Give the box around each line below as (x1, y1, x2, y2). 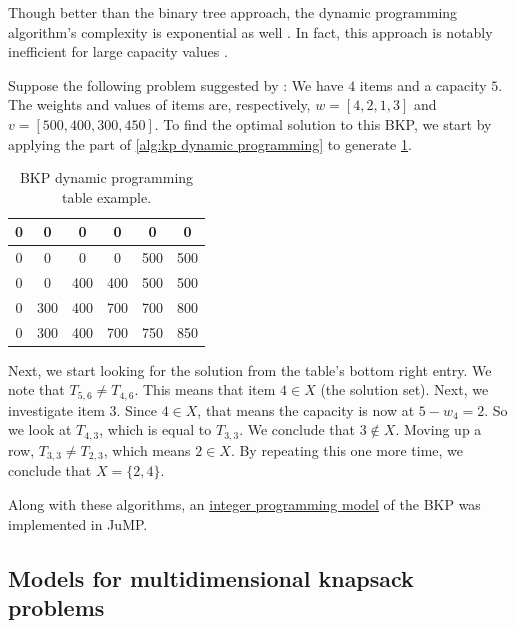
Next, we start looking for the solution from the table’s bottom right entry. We (8, 359, 492, 380)
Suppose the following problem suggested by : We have (8, 74, 344, 95)
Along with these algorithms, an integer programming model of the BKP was (8, 493, 481, 514)
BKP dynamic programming (19, 167, 194, 188)
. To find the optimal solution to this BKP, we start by (154, 113, 492, 134)
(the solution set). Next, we (320, 379, 489, 400)
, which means (103, 439, 191, 460)
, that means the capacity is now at (197, 399, 415, 420)
